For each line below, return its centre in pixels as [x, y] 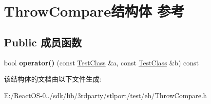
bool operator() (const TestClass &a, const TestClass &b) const [102, 62]
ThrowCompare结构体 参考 [94, 11]
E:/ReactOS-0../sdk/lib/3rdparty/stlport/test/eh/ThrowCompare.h [105, 95]
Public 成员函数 [43, 42]
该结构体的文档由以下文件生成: [53, 79]
